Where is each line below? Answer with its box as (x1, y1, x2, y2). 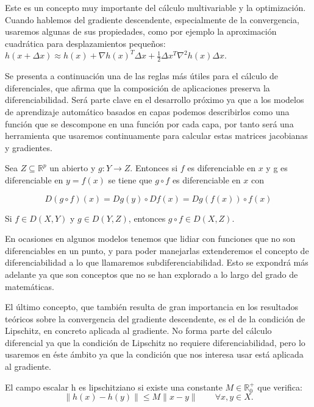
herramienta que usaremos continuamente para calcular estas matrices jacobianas (5, 129, 308, 142)
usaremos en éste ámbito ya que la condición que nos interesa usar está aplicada (5, 348, 304, 361)
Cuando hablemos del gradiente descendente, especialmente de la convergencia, (5, 13, 299, 26)
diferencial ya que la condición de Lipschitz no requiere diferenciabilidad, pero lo (5, 336, 305, 349)
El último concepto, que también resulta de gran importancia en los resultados (5, 300, 298, 313)
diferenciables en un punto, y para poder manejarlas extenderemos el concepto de (5, 244, 309, 257)
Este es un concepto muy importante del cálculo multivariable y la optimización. (5, 1, 306, 13)
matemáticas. (5, 280, 54, 292)
